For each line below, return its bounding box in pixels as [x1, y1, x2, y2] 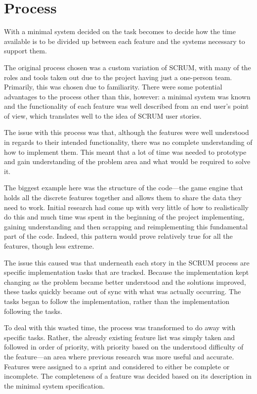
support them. [4, 45, 47, 56]
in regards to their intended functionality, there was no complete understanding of [4, 137, 253, 147]
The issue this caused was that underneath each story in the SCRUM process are [4, 257, 250, 267]
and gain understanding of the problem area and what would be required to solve [4, 156, 251, 167]
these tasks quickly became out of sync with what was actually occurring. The [4, 286, 241, 297]
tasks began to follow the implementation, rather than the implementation [4, 296, 230, 306]
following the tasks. [4, 306, 62, 316]
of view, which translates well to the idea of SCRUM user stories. [4, 110, 202, 121]
